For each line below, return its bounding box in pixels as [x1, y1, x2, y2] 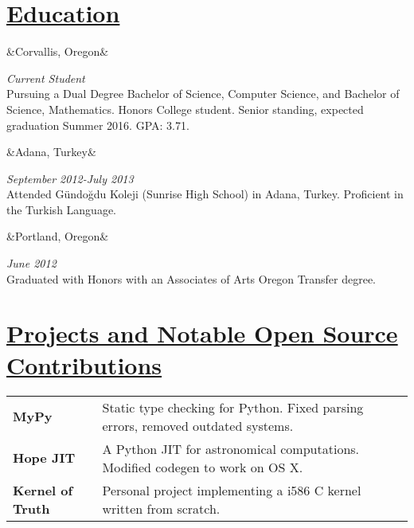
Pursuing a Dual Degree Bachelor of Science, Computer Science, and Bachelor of [6, 85, 400, 102]
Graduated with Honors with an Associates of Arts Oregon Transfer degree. [6, 270, 377, 287]
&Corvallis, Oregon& [6, 43, 109, 60]
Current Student [6, 69, 85, 86]
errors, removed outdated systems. [102, 416, 294, 435]
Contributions [6, 348, 162, 381]
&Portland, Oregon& [6, 228, 109, 244]
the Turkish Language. [6, 201, 116, 217]
